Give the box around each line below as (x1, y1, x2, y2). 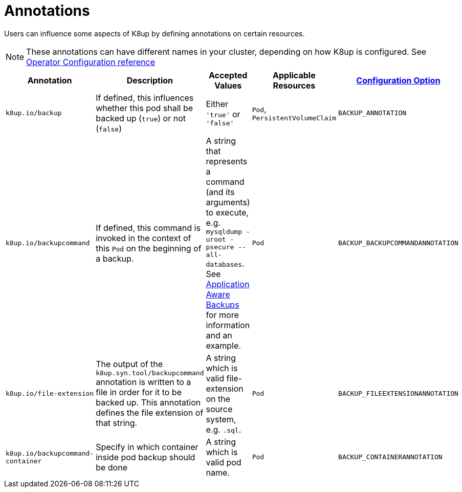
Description (126, 75, 173, 85)
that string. (96, 418, 138, 429)
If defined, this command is (96, 222, 201, 233)
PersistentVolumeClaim (252, 114, 337, 122)
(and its (206, 186, 235, 197)
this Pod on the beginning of (96, 243, 202, 253)
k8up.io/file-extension (6, 390, 94, 398)
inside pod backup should (96, 452, 195, 462)
